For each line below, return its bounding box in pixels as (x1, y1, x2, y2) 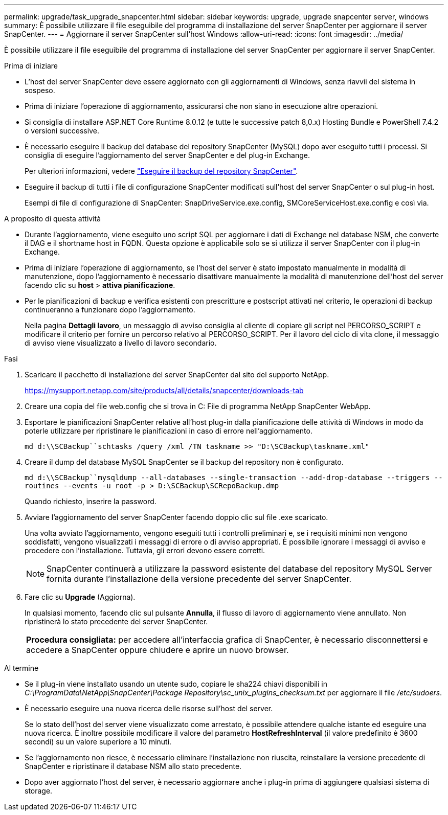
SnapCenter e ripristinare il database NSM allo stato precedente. (25, 762, 242, 771)
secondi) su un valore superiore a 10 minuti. (25, 737, 172, 746)
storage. (25, 786, 53, 795)
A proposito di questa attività (4, 214, 101, 223)
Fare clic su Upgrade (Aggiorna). (25, 593, 136, 601)
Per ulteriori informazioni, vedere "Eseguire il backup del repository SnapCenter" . (25, 167, 298, 175)
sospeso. (25, 86, 55, 95)
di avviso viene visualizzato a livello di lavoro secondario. (25, 338, 217, 347)
